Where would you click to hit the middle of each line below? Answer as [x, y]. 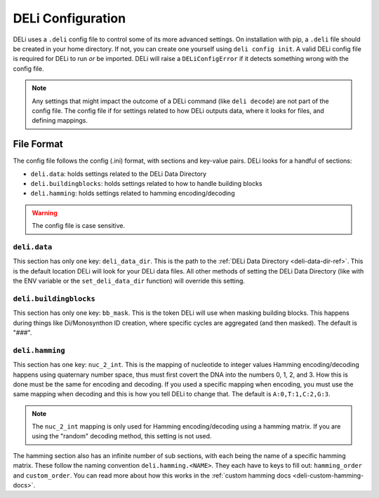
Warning [45, 213]
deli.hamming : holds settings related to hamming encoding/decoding [133, 194]
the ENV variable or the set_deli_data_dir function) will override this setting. [129, 281]
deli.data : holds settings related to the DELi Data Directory [119, 174]
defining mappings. [60, 121]
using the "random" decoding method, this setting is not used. [122, 436]
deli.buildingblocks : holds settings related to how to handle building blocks [146, 183]
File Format [38, 144]
